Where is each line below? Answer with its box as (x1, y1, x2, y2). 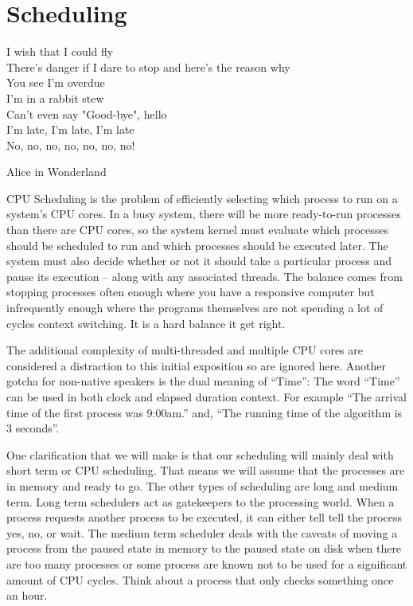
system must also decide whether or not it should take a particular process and (6, 252, 392, 269)
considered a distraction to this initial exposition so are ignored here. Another (6, 357, 387, 373)
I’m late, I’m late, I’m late (6, 121, 134, 138)
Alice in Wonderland (6, 163, 107, 180)
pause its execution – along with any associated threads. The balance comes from (6, 268, 403, 284)
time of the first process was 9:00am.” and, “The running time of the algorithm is (6, 404, 403, 420)
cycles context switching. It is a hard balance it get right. (6, 315, 286, 331)
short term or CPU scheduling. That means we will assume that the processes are (6, 462, 405, 479)
